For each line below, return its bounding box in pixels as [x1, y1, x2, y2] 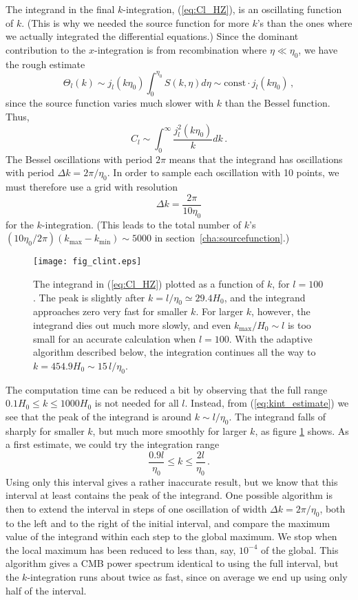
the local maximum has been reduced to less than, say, [6, 542, 236, 557]
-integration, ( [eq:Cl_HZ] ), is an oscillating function [123, 2, 342, 16]
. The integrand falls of [229, 409, 326, 423]
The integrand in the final [6, 2, 115, 16]
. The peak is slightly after [33, 290, 145, 304]
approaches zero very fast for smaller [33, 304, 188, 319]
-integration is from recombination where [94, 42, 267, 56]
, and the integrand [224, 290, 306, 304]
